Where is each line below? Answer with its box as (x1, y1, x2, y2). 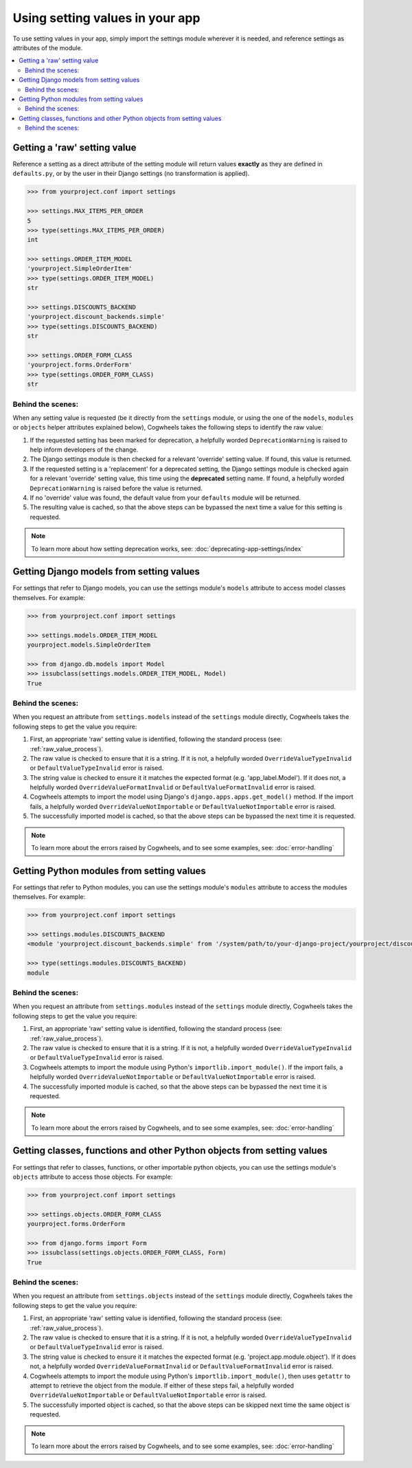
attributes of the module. (12, 43, 83, 52)
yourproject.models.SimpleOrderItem (27, 641, 151, 649)
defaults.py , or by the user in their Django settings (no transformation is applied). (12, 169, 250, 178)
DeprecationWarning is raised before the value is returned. (30, 484, 203, 492)
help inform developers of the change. (30, 445, 139, 454)
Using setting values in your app (12, 10, 201, 25)
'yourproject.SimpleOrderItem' (27, 265, 133, 273)
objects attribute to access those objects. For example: (12, 1172, 173, 1181)
